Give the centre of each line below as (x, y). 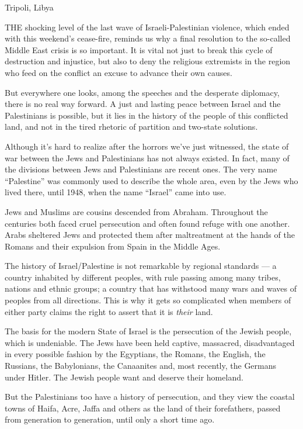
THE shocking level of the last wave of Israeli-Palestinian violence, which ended (147, 27)
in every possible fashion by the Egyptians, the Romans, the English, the (135, 354)
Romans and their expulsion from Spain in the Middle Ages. (113, 246)
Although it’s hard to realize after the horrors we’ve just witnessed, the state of (147, 146)
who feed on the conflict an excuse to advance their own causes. (119, 72)
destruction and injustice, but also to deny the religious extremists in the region (148, 61)
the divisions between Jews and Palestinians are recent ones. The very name (141, 169)
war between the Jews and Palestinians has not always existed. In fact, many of (147, 158)
